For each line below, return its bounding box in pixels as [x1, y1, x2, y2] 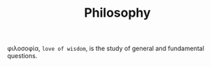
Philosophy [83, 5, 152, 21]
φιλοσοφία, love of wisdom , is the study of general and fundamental [7, 44, 205, 53]
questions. [7, 52, 38, 60]
